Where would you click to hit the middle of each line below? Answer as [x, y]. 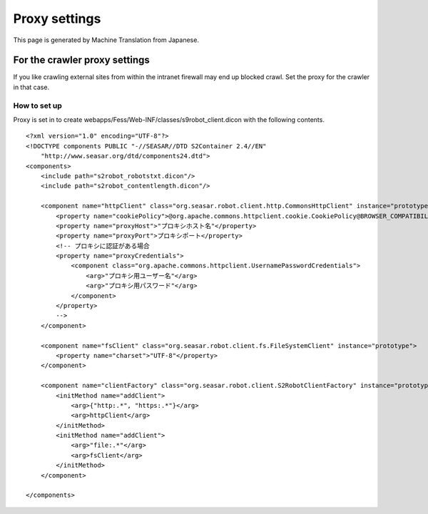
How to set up [37, 106]
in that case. [31, 87]
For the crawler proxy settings [81, 60]
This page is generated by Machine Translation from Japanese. [106, 40]
